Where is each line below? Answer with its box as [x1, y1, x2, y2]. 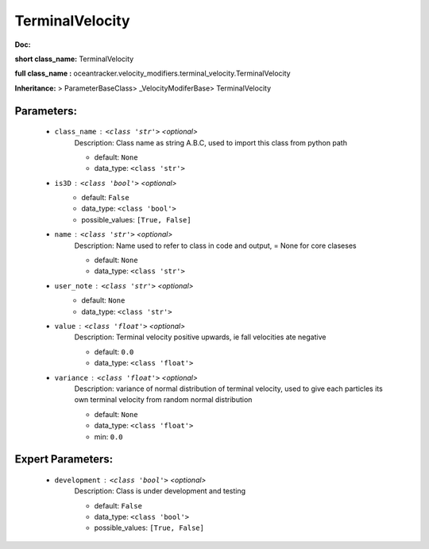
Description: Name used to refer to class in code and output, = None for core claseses [74, 241, 357, 250]
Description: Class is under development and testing [74, 486, 246, 496]
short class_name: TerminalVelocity [14, 54, 134, 64]
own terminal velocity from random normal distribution [74, 395, 253, 404]
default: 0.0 [94, 346, 134, 357]
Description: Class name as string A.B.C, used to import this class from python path [74, 137, 347, 147]
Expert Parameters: [14, 453, 114, 466]
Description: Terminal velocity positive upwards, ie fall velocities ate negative [74, 332, 327, 342]
